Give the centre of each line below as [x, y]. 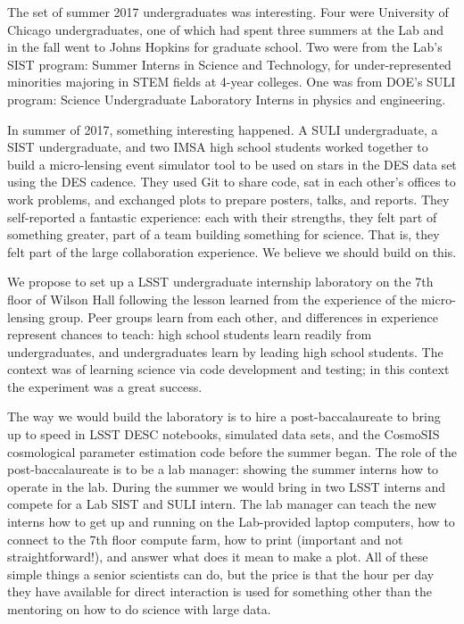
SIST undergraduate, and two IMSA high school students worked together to [218, 147]
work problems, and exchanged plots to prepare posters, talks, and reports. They [228, 199]
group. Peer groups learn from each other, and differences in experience [243, 316]
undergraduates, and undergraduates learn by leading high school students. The [225, 351]
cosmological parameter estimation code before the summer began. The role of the [232, 451]
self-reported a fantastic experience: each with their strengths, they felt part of [222, 216]
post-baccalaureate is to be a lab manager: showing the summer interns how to [223, 469]
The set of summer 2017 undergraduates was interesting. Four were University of [228, 12]
